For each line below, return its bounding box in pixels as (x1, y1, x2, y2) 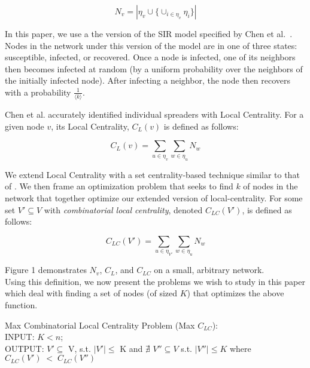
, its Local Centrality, (51, 119, 129, 132)
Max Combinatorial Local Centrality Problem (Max (5, 318, 195, 331)
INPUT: (5, 330, 35, 343)
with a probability (5, 85, 71, 98)
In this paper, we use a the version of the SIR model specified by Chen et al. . (5, 27, 293, 39)
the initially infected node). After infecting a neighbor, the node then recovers (5, 74, 291, 87)
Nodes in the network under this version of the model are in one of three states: (5, 39, 297, 51)
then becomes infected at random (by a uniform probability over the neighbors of (5, 62, 303, 75)
